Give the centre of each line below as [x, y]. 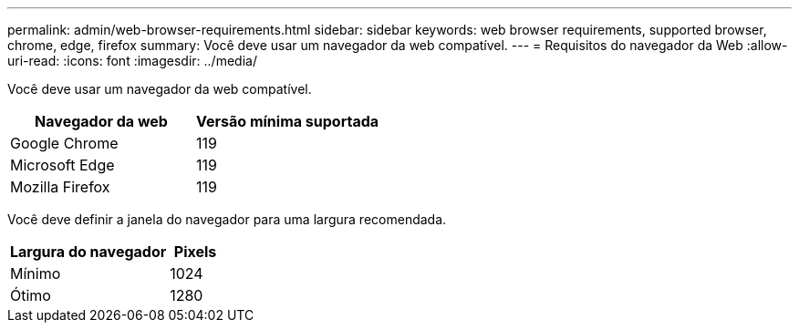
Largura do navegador [88, 252]
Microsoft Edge [62, 165]
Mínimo [36, 273]
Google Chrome [64, 143]
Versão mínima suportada [288, 121]
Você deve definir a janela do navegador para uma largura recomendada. [227, 219]
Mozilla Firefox [60, 187]
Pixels [195, 252]
